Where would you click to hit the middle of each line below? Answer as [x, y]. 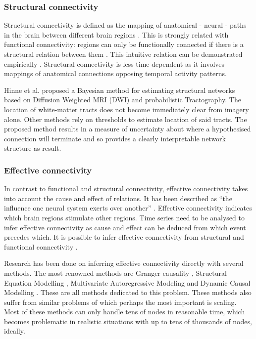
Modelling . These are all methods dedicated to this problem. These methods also [128, 292]
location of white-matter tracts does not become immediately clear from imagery [127, 109]
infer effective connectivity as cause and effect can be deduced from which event [125, 227]
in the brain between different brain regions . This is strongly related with [116, 34]
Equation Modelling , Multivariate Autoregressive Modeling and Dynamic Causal [127, 282]
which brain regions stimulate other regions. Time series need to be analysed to [124, 217]
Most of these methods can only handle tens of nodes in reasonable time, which [125, 312]
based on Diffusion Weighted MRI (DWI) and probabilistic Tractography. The [123, 100]
